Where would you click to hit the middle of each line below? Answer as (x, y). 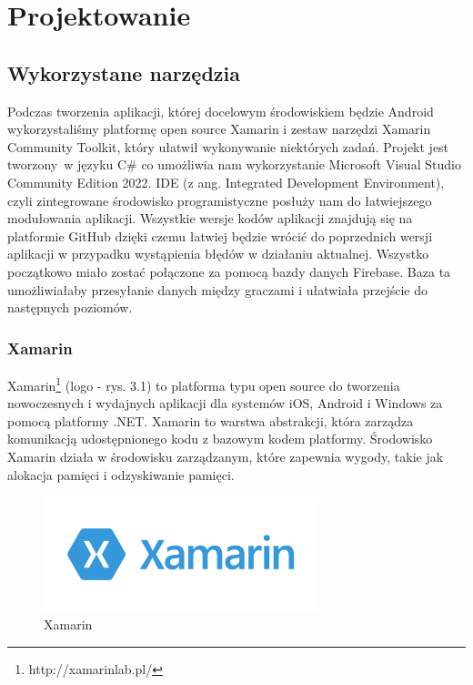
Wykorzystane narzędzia (124, 72)
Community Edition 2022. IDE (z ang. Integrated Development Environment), (226, 182)
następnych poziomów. (70, 307)
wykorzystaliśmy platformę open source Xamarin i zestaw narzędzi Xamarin (219, 129)
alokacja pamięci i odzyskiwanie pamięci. (121, 474)
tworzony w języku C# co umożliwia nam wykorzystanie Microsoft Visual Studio (234, 164)
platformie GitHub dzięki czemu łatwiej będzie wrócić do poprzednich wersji (220, 235)
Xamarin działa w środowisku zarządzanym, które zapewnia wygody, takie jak (226, 456)
